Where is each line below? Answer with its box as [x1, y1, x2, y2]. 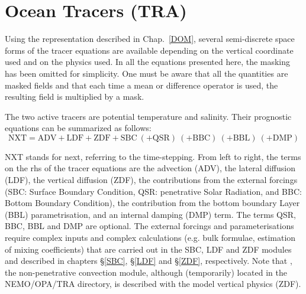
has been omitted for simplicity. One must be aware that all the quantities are [5, 67, 288, 79]
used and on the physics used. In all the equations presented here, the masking [5, 55, 291, 68]
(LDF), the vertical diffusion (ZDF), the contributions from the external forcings [5, 174, 298, 186]
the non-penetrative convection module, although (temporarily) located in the [5, 266, 287, 278]
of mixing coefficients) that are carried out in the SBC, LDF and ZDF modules [5, 243, 292, 255]
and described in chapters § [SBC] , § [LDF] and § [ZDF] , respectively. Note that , [5, 254, 292, 267]
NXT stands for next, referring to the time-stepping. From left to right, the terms [5, 150, 301, 162]
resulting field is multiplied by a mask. [5, 90, 144, 103]
